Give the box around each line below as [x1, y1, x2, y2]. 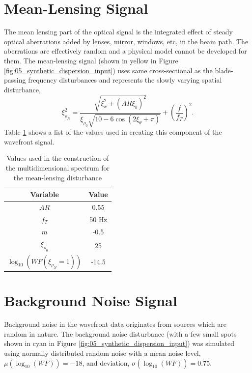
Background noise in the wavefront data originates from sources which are [4, 319, 226, 329]
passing [4, 75, 26, 85]
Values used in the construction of [6, 153, 109, 163]
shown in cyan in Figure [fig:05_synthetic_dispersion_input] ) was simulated [4, 338, 235, 348]
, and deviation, [82, 357, 130, 368]
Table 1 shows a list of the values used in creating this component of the [4, 127, 222, 137]
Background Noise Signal [4, 290, 177, 311]
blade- [215, 65, 233, 75]
